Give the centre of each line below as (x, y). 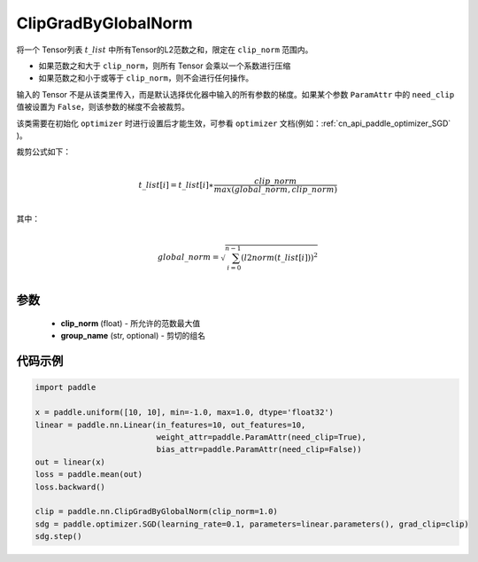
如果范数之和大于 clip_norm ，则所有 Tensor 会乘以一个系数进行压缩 (165, 66)
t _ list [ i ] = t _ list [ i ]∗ (176, 185)
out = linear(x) (70, 462)
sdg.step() (58, 537)
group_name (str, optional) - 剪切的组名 (133, 336)
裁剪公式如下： (43, 152)
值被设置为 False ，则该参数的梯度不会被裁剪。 (103, 107)
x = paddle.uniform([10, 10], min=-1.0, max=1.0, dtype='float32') (185, 413)
